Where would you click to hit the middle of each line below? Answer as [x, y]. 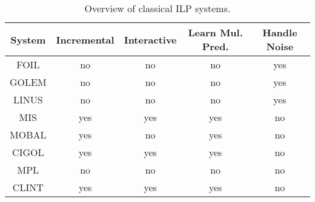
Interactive [150, 39]
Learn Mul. [215, 32]
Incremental [85, 39]
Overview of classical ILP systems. [157, 8]
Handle [280, 32]
